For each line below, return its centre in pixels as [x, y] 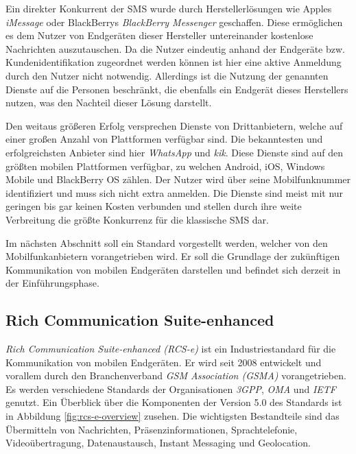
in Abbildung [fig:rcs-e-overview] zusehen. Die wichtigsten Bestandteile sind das [173, 416]
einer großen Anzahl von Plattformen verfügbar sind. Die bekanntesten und [164, 139]
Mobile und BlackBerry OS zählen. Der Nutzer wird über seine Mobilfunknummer [178, 179]
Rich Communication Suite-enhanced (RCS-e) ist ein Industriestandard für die [171, 349]
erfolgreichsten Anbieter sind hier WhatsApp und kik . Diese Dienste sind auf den [175, 152]
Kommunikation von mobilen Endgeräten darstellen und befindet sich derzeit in [173, 269]
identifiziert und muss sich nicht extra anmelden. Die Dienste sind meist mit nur [175, 192]
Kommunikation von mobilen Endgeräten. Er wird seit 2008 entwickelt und [164, 362]
